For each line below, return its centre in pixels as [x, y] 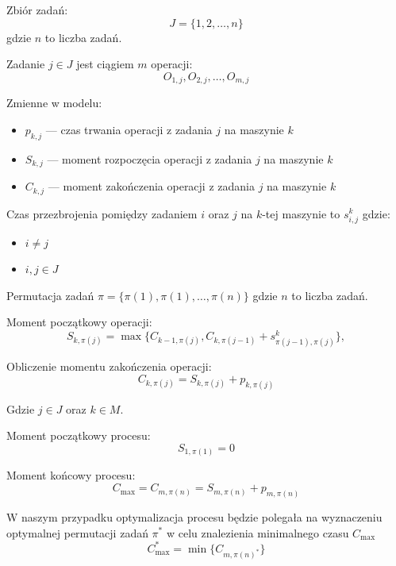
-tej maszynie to [301, 213]
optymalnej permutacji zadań [77, 532]
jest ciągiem [105, 64]
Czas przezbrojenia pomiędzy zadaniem [102, 213]
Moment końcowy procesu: [71, 475]
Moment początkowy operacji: [79, 322]
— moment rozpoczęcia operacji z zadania [150, 158]
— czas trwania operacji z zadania [129, 129]
